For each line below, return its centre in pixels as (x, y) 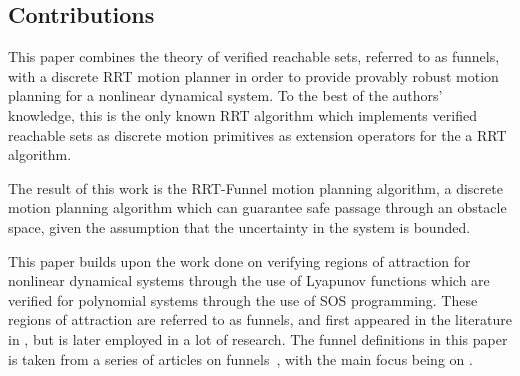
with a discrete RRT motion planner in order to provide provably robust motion (253, 75)
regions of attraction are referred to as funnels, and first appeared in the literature (260, 319)
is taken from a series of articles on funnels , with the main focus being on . (240, 358)
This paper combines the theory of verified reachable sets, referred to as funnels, (254, 56)
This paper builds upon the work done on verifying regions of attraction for (239, 260)
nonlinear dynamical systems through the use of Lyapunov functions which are (249, 280)
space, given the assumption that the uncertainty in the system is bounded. (239, 226)
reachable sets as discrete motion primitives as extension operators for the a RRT (257, 134)
